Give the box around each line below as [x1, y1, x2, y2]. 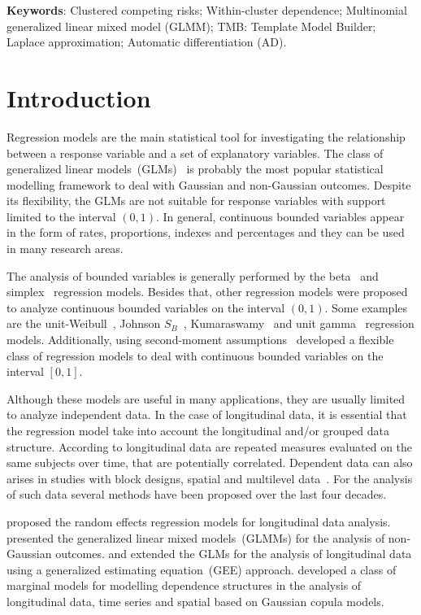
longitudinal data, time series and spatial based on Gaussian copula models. [7, 592, 384, 609]
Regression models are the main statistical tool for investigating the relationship [7, 128, 406, 145]
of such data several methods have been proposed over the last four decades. [7, 486, 387, 503]
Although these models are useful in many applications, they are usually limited [7, 390, 406, 407]
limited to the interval [7, 207, 116, 225]
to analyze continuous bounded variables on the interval [7, 299, 285, 316]
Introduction [7, 81, 151, 114]
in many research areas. [7, 240, 124, 257]
